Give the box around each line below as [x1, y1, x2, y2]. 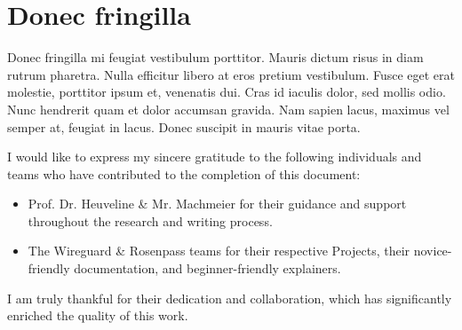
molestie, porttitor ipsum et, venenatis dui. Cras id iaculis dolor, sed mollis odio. [7, 82, 446, 101]
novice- [413, 241, 452, 260]
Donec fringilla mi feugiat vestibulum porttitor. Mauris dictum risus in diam [7, 48, 424, 67]
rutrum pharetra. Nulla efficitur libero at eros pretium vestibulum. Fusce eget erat [7, 65, 456, 83]
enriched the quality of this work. [7, 306, 188, 325]
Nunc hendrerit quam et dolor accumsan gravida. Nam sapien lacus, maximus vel [7, 99, 450, 118]
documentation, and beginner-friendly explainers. [74, 259, 341, 278]
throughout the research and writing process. [28, 211, 273, 230]
